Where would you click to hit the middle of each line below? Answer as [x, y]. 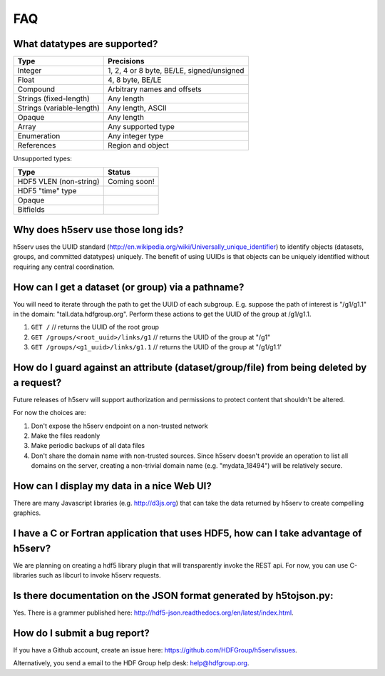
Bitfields [31, 210]
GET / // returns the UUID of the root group [95, 327]
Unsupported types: [43, 159]
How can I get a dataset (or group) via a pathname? [129, 287]
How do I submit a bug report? [81, 633]
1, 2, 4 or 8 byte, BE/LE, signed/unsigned [176, 71]
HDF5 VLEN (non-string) [58, 182]
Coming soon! [131, 182]
